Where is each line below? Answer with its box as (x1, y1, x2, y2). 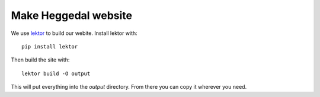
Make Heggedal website (11, 9, 133, 22)
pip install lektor (21, 43, 78, 50)
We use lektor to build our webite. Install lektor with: (11, 30, 137, 37)
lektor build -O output (21, 70, 91, 77)
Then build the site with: (11, 56, 70, 63)
